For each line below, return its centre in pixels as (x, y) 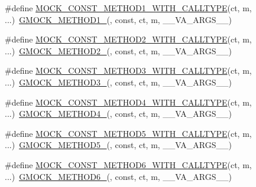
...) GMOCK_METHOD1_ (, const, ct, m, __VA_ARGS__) (118, 19)
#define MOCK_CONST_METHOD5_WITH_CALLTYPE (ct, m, (128, 133)
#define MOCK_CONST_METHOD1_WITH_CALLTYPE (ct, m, (128, 8)
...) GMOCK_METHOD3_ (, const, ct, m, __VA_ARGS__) (118, 82)
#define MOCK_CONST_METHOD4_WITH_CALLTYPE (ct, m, (128, 102)
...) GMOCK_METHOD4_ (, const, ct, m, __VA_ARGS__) (118, 114)
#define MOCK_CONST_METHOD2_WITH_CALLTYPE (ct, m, (128, 39)
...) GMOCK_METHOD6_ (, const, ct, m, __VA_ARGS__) (118, 176)
